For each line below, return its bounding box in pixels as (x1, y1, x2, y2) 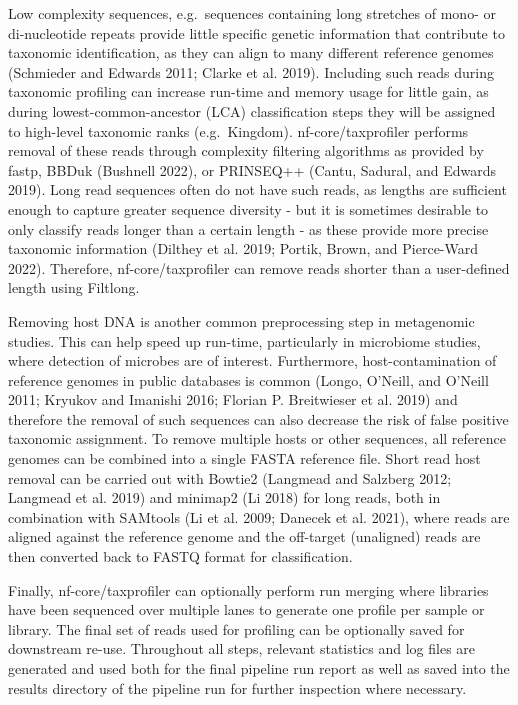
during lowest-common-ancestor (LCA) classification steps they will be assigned (8, 100, 496, 121)
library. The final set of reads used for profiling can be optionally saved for (8, 618, 465, 639)
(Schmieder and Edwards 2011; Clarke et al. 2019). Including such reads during (8, 61, 494, 82)
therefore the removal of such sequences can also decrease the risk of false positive (8, 408, 509, 429)
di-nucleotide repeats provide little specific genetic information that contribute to (8, 22, 505, 43)
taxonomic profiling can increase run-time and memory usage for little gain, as (8, 81, 489, 102)
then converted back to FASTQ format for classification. (8, 546, 353, 567)
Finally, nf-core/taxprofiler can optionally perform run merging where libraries (8, 579, 489, 600)
